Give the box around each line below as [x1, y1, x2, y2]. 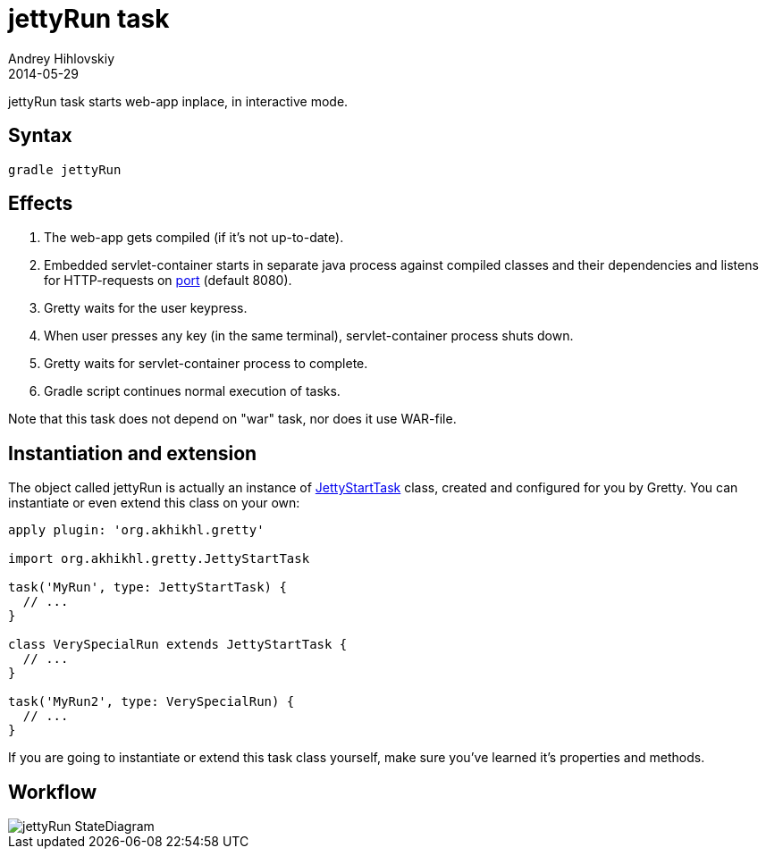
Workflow [8, 780, 97, 803]
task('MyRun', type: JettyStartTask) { [8, 580, 287, 595]
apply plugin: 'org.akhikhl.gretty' [8, 523, 265, 538]
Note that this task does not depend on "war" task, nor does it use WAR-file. [8, 411, 457, 427]
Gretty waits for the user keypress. [44, 300, 248, 316]
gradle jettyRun [8, 162, 122, 177]
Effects [8, 192, 73, 215]
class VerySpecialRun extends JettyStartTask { [8, 637, 348, 652]
